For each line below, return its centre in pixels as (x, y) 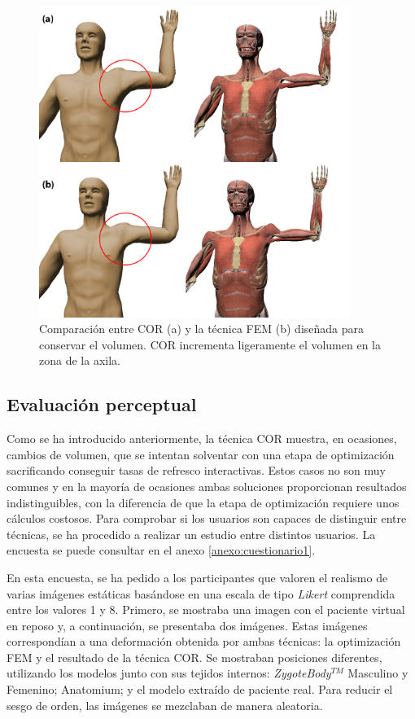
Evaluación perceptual (102, 404)
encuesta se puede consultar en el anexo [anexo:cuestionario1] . (161, 550)
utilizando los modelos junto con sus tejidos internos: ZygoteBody (169, 673)
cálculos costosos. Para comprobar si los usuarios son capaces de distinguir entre (207, 518)
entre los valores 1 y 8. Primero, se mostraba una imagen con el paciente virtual (206, 609)
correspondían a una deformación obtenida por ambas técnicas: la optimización (204, 641)
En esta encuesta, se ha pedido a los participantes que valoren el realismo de (197, 577)
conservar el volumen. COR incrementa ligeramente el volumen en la (210, 344)
